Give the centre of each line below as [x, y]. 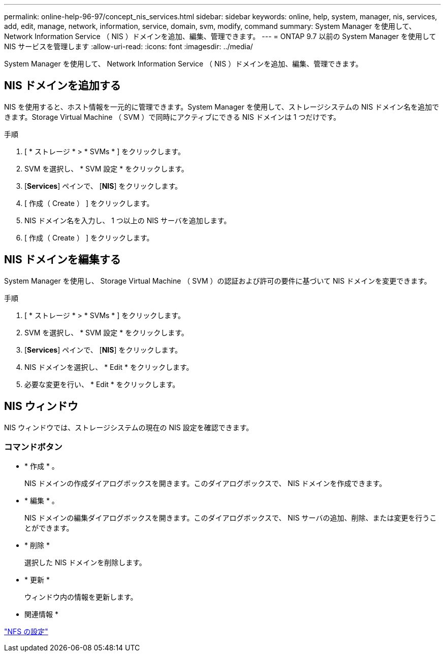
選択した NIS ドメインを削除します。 [85, 563]
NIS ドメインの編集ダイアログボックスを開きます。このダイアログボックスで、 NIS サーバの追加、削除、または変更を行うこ [231, 518]
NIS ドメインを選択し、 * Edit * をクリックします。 [109, 367]
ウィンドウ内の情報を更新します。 [81, 597]
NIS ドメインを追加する [62, 86]
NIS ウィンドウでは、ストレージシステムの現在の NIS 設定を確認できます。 [129, 427]
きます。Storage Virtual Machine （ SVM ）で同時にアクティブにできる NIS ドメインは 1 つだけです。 [172, 117]
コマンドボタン [33, 447]
